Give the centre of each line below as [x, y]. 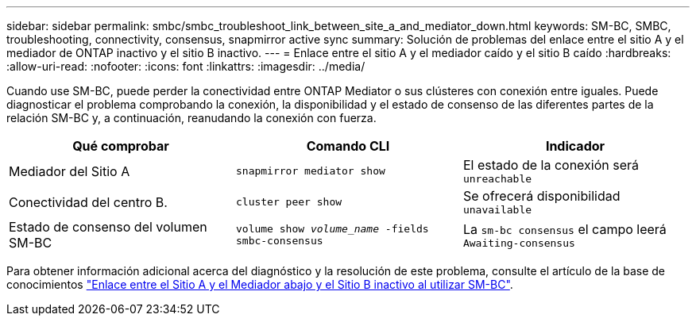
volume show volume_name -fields [332, 229]
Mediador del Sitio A [70, 171]
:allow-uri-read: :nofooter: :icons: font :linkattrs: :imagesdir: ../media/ [186, 66]
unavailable [497, 210]
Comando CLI [348, 146]
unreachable [497, 179]
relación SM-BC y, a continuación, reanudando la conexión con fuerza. [191, 118]
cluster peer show [289, 202]
